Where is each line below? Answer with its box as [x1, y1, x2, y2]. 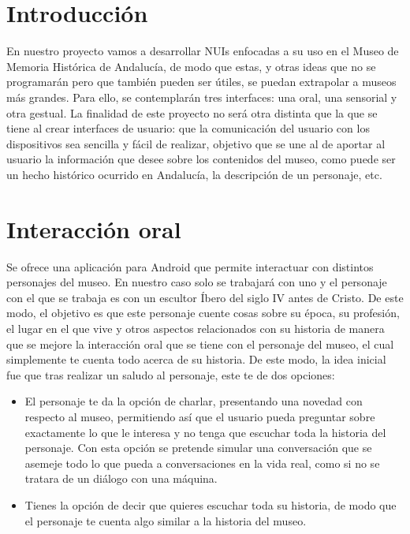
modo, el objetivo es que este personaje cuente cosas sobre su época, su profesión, [6, 304, 400, 321]
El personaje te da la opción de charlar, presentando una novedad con [24, 393, 363, 409]
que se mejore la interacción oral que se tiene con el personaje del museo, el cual [6, 335, 394, 352]
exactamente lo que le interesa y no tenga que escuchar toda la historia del [24, 424, 386, 440]
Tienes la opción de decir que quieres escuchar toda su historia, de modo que [24, 496, 397, 513]
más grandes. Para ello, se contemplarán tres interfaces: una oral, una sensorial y [6, 88, 397, 105]
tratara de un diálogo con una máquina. [24, 470, 218, 487]
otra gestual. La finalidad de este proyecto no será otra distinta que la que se [6, 104, 378, 121]
